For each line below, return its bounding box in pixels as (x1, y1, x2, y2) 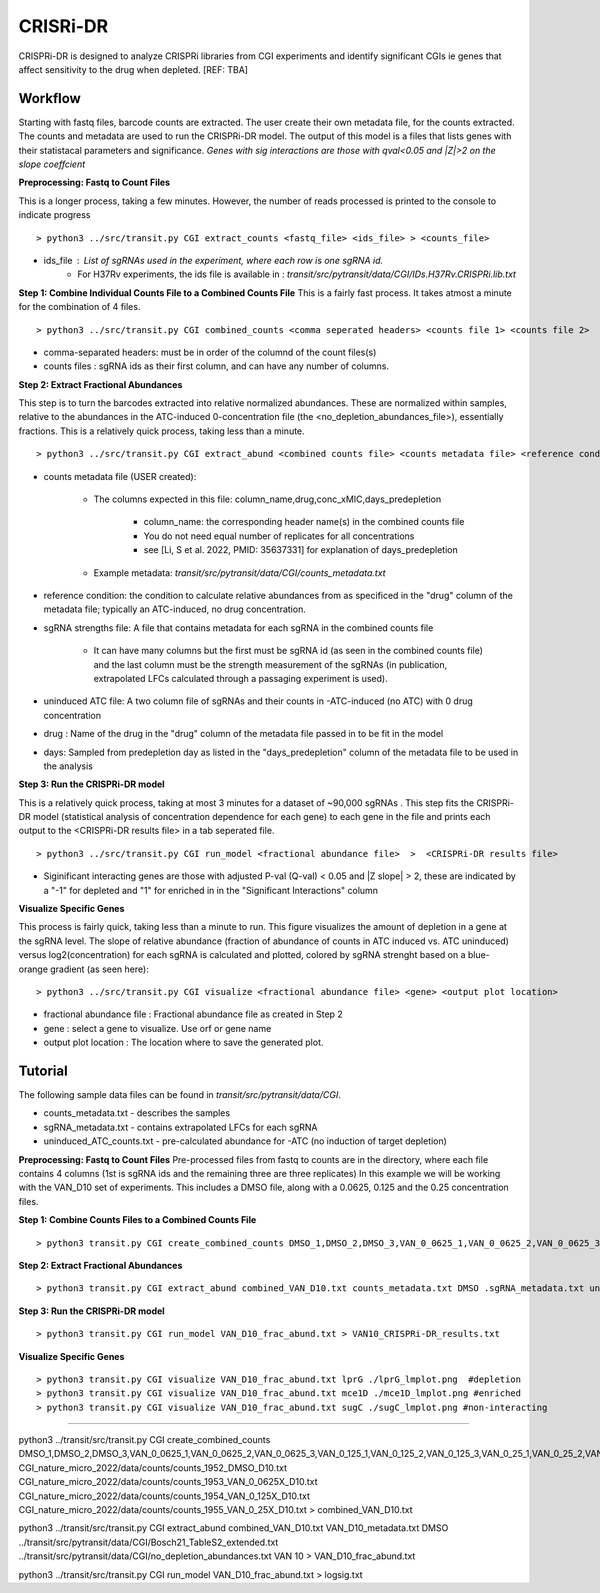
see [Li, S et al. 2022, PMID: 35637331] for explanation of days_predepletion (143, 544, 459, 556)
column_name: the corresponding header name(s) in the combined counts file (143, 516, 465, 528)
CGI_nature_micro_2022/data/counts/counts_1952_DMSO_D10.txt (18, 1461, 287, 1474)
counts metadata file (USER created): (43, 470, 197, 482)
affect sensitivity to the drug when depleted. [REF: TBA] (18, 63, 249, 75)
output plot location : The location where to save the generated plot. (43, 1036, 324, 1049)
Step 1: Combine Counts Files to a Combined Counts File (18, 1214, 257, 1226)
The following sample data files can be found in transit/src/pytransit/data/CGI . (18, 1089, 342, 1101)
